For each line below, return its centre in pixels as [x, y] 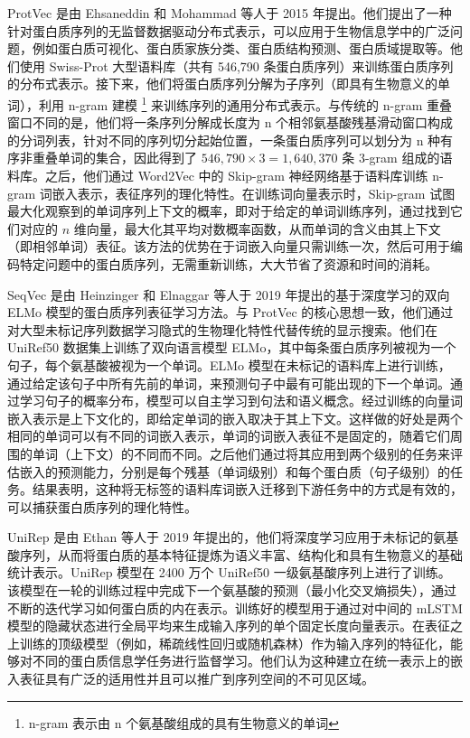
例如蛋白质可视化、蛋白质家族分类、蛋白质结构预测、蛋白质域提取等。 [241, 48]
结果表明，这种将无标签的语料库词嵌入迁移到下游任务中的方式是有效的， [247, 489]
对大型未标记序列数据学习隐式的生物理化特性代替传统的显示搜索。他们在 [222, 329]
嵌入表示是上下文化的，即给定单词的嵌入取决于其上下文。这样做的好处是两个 [235, 418]
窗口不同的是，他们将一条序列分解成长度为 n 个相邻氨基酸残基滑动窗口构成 [230, 122]
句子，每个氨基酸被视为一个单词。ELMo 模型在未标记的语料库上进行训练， [229, 364]
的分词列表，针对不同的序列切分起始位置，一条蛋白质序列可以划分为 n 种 [224, 140]
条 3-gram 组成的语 [397, 158]
